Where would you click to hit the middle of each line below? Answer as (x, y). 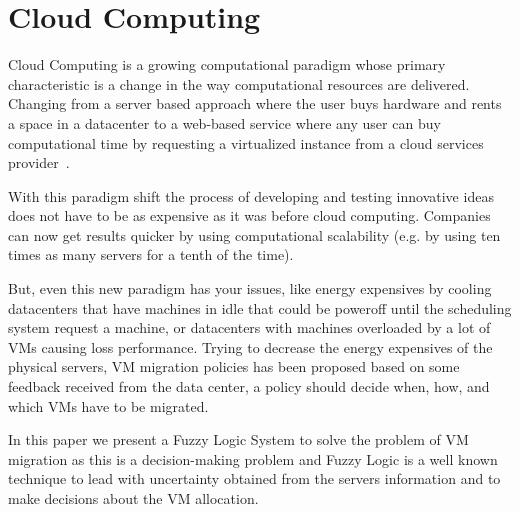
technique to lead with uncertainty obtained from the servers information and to (254, 478)
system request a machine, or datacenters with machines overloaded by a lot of (249, 327)
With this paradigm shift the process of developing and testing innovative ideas (251, 195)
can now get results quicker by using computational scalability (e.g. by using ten (254, 234)
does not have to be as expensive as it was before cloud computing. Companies (249, 215)
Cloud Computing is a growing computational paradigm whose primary (227, 64)
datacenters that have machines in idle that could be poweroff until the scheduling (260, 307)
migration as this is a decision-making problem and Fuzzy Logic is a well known (253, 458)
